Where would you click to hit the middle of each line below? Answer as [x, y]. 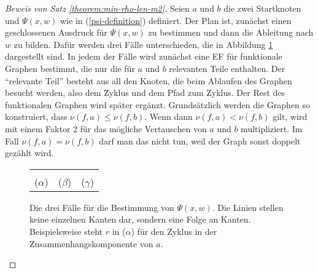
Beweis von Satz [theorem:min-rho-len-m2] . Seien [97, 8]
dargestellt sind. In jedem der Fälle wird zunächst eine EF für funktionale [144, 56]
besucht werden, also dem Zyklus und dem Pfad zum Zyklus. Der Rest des [145, 93]
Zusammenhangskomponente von [91, 243]
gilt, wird [290, 117]
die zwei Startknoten [262, 8]
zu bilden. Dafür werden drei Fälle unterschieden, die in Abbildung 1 [143, 44]
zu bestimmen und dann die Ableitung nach [231, 32]
